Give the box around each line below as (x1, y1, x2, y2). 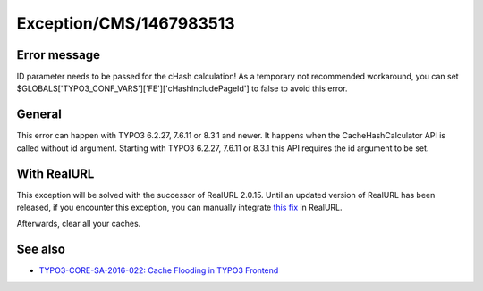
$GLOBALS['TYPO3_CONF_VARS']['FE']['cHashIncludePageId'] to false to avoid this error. (16, 83, 348, 94)
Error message (16, 47, 101, 62)
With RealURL (16, 166, 95, 181)
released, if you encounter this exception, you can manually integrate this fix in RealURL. (16, 202, 343, 213)
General (16, 107, 63, 122)
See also (16, 242, 66, 257)
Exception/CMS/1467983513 (16, 13, 236, 33)
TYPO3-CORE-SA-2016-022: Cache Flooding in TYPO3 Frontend (38, 265, 279, 276)
